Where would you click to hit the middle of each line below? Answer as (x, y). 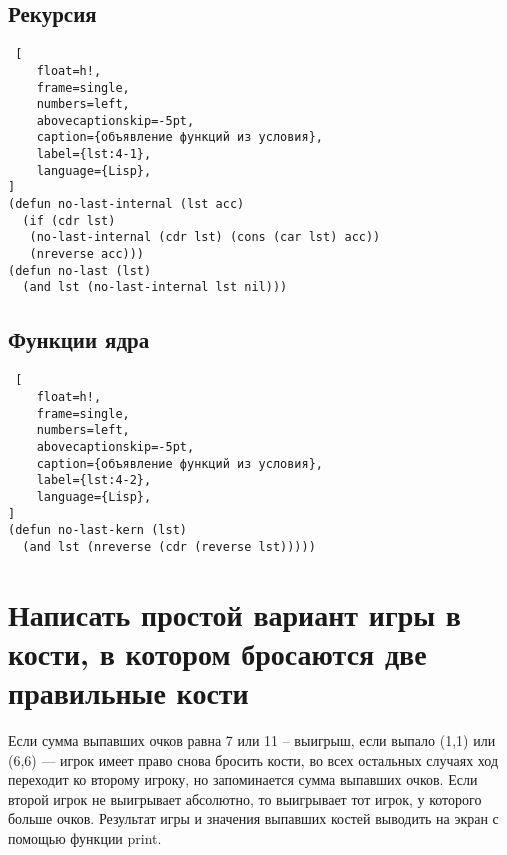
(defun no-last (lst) (80, 270)
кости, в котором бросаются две (217, 652)
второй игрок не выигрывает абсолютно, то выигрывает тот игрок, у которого (245, 798)
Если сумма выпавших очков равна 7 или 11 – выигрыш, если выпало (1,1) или (252, 739)
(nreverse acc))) (87, 254)
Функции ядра (79, 339)
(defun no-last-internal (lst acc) (126, 204)
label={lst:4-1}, (94, 154)
